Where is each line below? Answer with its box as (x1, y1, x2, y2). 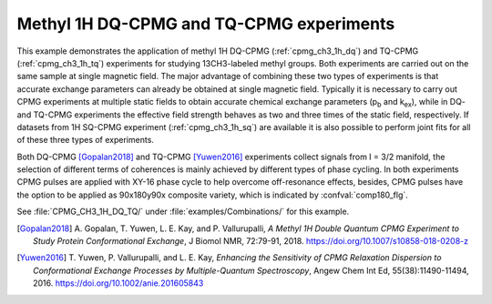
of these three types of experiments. (16, 135, 155, 146)
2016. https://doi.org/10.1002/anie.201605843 (33, 278, 204, 289)
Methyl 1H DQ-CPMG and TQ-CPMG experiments (16, 14, 395, 34)
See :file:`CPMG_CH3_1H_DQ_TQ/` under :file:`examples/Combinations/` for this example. (16, 206, 350, 218)
